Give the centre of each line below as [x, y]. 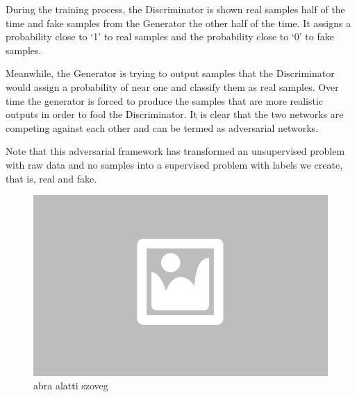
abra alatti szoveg [71, 386]
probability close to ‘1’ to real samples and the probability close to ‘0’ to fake [170, 36]
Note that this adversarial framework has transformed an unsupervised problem [175, 151]
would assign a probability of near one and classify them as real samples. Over [172, 86]
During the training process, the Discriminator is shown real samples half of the [175, 9]
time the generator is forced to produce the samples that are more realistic [165, 100]
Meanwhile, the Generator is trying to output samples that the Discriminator [170, 73]
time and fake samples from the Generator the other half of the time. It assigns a [178, 23]
